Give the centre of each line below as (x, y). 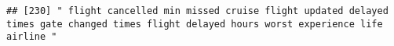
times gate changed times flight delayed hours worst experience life (195, 24)
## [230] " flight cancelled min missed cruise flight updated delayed (197, 11)
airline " (32, 37)
